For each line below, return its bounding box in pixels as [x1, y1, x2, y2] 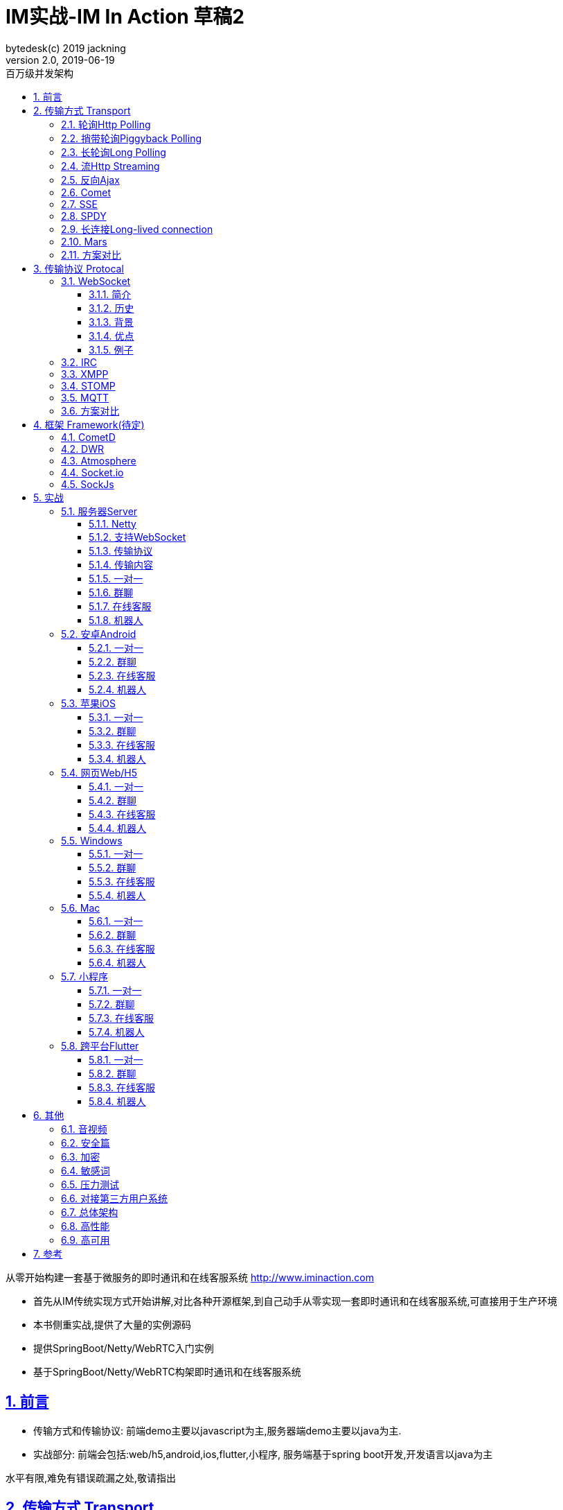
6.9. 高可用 [61, 1233, 110, 1246]
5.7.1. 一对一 [89, 984, 142, 996]
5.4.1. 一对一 [89, 780, 144, 792]
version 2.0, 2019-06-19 [6, 53, 115, 66]
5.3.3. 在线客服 [89, 738, 155, 751]
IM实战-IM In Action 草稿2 [6, 5, 244, 28]
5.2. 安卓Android [61, 627, 136, 640]
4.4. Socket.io [61, 466, 124, 478]
